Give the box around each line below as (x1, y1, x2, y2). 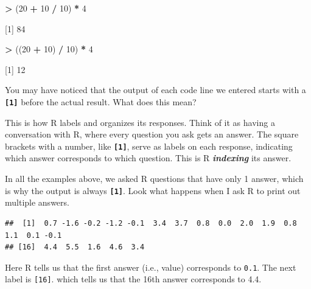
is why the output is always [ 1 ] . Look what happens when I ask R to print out (5, 184, 301, 197)
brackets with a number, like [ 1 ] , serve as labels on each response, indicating (5, 139, 293, 152)
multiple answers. (5, 196, 69, 209)
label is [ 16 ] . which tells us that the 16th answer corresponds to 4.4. (5, 273, 262, 285)
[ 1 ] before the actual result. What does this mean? (5, 95, 197, 108)
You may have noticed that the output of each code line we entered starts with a (5, 83, 306, 96)
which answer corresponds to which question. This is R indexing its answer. (5, 151, 292, 164)
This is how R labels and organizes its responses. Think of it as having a (5, 116, 275, 128)
